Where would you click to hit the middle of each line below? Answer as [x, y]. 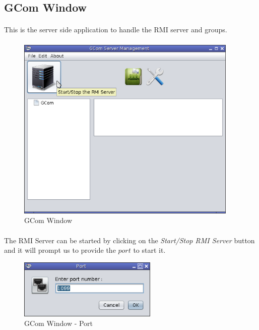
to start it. [149, 250]
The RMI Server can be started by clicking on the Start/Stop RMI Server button [129, 240]
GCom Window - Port [59, 323]
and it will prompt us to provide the [60, 250]
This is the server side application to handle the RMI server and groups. [116, 30]
